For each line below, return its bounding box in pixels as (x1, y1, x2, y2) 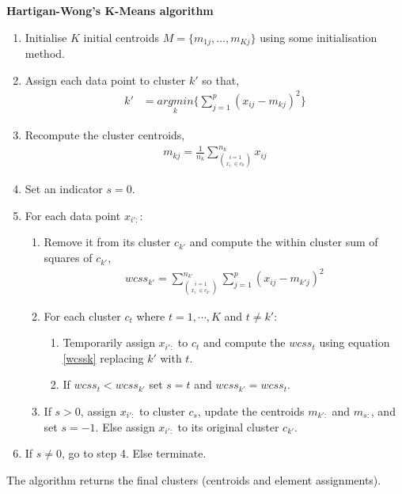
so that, (202, 71, 240, 88)
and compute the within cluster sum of (189, 234, 378, 250)
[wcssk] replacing (63, 349, 144, 366)
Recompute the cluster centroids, (25, 126, 185, 142)
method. (25, 45, 65, 62)
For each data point (25, 207, 121, 223)
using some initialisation (260, 28, 377, 45)
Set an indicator (25, 180, 103, 197)
